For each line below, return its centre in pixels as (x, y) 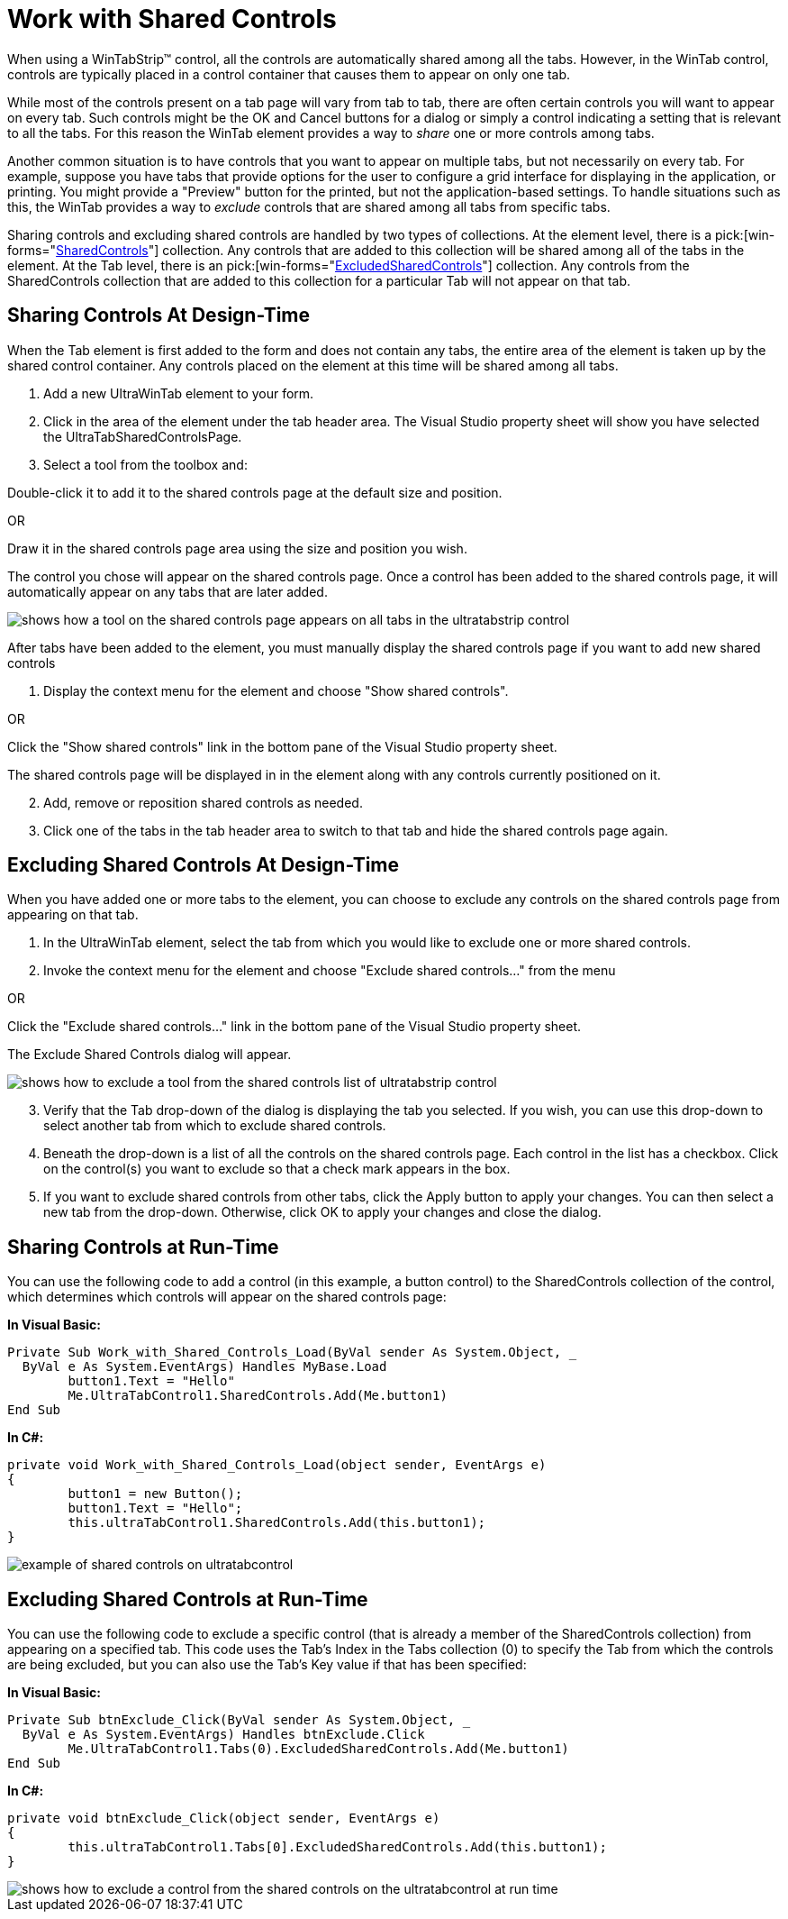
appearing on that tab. (73, 915)
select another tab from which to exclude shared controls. (215, 1126)
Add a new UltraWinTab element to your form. (179, 393)
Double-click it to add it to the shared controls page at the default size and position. (255, 492)
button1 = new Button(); (155, 1494)
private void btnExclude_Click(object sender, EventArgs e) (224, 1818)
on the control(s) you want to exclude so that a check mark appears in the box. (277, 1169)
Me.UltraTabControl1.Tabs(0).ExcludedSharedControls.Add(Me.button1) (318, 1749)
